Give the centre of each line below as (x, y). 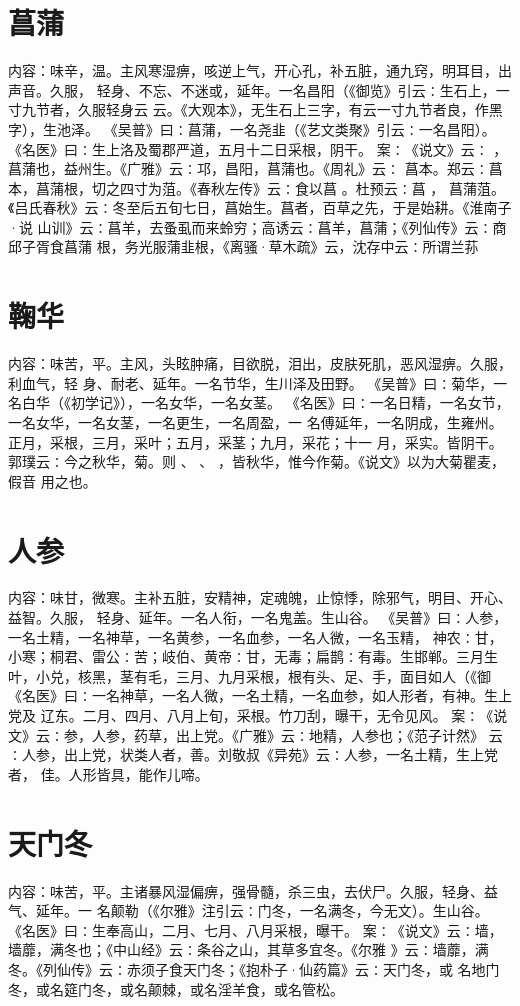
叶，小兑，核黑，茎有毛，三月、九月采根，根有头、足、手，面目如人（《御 (249, 675)
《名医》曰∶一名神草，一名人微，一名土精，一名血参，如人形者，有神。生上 (260, 695)
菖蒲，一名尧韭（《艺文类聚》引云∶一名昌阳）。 (341, 128)
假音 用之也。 (52, 480)
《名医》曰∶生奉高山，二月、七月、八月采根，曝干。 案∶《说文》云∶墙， (255, 929)
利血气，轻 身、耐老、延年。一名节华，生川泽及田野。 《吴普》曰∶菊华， (251, 382)
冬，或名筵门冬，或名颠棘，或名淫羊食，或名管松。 (176, 988)
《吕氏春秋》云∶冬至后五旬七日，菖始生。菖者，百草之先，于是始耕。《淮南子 (260, 207)
